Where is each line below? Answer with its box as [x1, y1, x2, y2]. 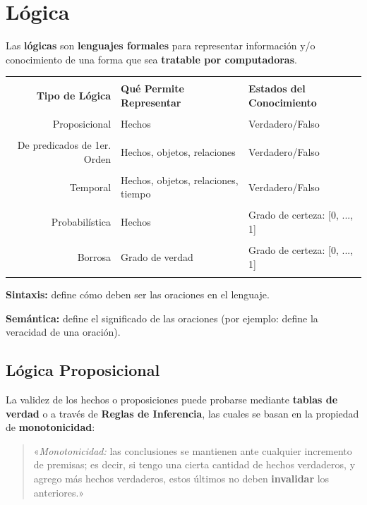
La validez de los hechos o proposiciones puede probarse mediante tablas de [6, 392, 338, 407]
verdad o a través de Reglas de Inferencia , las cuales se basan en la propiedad [6, 406, 359, 420]
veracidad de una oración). [6, 324, 121, 339]
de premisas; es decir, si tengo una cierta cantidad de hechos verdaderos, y [33, 457, 356, 472]
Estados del [248, 81, 306, 96]
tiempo [121, 186, 151, 201]
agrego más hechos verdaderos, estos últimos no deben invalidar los [33, 471, 330, 486]
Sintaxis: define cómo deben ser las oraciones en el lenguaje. [6, 287, 270, 302]
